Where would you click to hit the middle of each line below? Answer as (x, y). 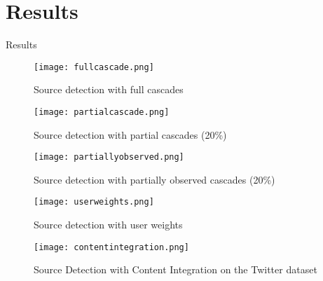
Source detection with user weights (108, 225)
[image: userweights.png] (94, 202)
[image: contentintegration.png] (111, 247)
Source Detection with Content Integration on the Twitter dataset (176, 269)
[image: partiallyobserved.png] (109, 157)
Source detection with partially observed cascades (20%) (154, 179)
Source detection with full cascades (109, 89)
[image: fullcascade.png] (94, 67)
